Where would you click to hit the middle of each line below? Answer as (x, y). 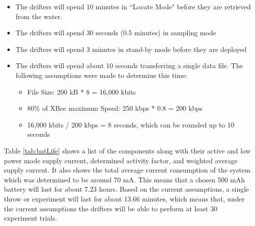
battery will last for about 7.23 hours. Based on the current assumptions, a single (127, 189)
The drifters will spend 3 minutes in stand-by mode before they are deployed (131, 49)
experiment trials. (30, 218)
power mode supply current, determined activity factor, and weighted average (121, 160)
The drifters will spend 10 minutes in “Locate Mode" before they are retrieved (133, 6)
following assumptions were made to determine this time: (101, 75)
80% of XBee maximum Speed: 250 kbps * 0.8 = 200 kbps (115, 108)
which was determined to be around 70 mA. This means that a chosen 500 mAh (125, 179)
